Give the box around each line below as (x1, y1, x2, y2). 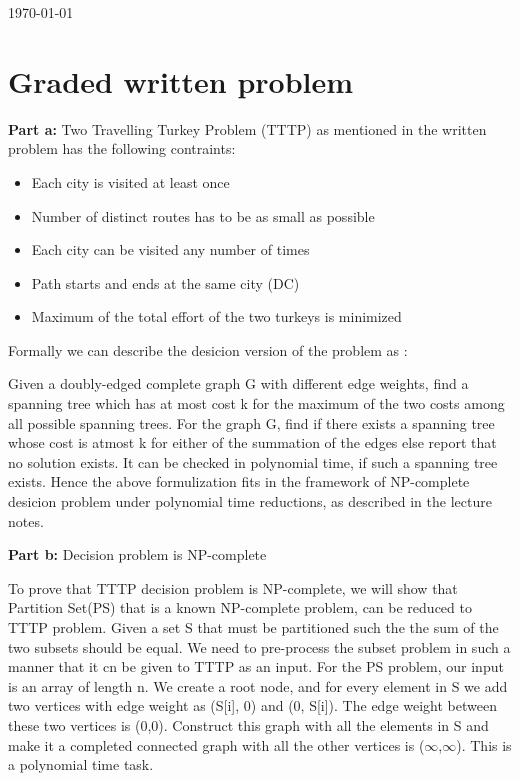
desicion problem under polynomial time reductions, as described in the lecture (8, 491, 492, 512)
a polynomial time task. (8, 754, 154, 775)
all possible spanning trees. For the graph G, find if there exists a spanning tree (8, 412, 495, 433)
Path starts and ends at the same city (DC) (31, 272, 300, 293)
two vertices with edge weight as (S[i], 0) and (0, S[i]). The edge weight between (8, 695, 497, 716)
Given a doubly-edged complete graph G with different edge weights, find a (8, 373, 469, 394)
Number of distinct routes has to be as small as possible (31, 205, 375, 226)
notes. (8, 510, 44, 531)
